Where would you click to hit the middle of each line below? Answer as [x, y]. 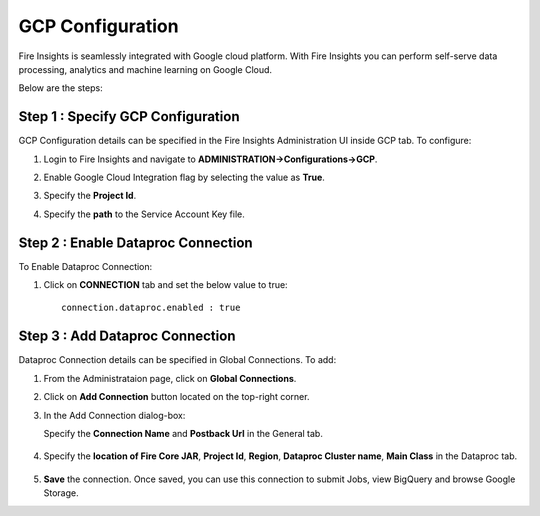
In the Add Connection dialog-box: [114, 415]
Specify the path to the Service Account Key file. [144, 214]
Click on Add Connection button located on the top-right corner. [176, 397]
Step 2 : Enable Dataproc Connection [136, 242]
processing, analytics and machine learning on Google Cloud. [145, 69]
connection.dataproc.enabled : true [151, 308]
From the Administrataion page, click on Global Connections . [170, 378]
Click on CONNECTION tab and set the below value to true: [166, 285]
